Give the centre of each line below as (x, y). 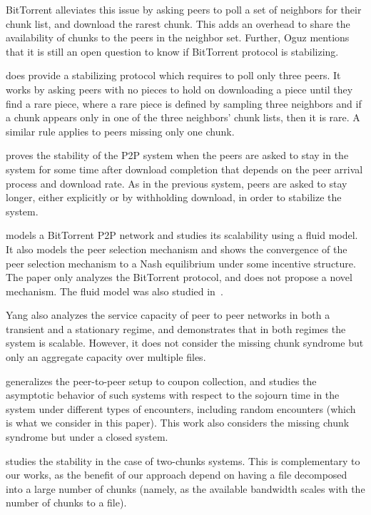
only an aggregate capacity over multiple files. (106, 357)
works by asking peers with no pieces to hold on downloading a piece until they (179, 89)
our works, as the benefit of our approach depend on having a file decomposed (177, 475)
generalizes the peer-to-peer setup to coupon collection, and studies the (161, 381)
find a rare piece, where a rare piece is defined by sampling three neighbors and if (184, 103)
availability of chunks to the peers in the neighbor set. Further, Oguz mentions (178, 37)
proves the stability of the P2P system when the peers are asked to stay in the (177, 155)
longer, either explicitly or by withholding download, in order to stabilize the (174, 197)
